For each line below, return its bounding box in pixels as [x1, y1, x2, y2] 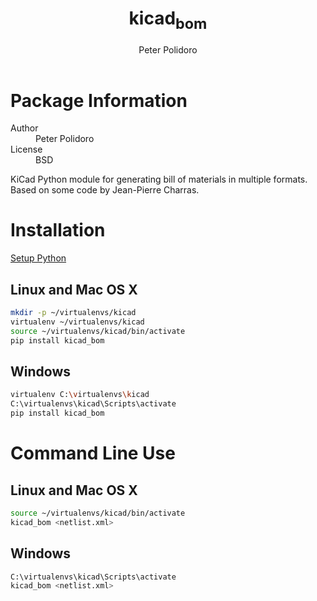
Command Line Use [10, 442, 176, 465]
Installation [10, 219, 106, 242]
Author [10, 122, 39, 134]
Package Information [10, 89, 188, 112]
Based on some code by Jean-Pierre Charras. [10, 184, 200, 196]
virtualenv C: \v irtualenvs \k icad [10, 390, 150, 400]
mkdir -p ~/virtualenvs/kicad [10, 308, 137, 318]
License [10, 143, 43, 156]
